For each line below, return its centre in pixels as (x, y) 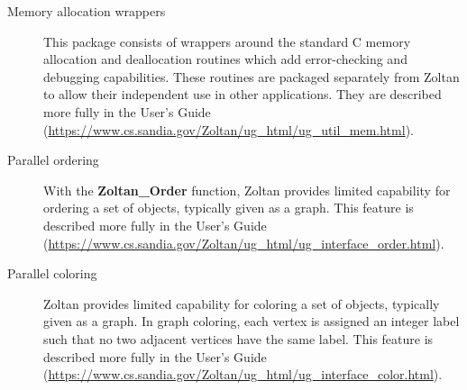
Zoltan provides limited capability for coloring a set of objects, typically (242, 303)
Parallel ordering (53, 160)
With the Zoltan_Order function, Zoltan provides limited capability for (247, 190)
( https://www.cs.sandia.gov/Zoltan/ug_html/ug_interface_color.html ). (243, 374)
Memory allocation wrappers (87, 11)
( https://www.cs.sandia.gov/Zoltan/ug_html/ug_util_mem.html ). (229, 129)
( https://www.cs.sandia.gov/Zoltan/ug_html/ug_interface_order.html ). (244, 243)
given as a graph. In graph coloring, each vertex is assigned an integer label (252, 321)
